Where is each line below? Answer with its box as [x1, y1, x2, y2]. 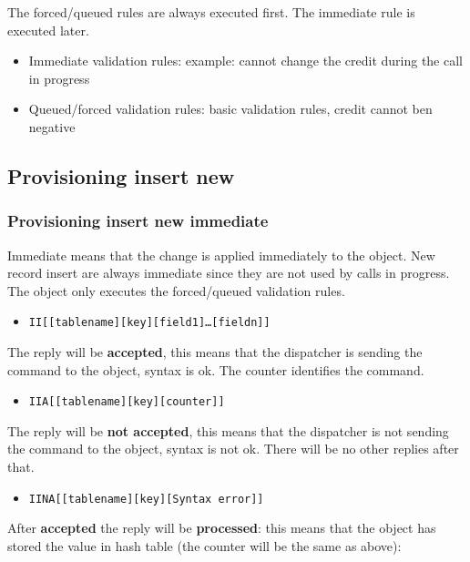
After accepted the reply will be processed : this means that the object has [7, 518, 436, 537]
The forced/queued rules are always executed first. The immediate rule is [7, 3, 415, 21]
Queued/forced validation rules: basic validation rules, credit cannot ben [28, 99, 433, 118]
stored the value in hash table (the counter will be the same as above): [7, 536, 402, 555]
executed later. [7, 20, 89, 39]
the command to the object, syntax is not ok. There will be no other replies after [7, 439, 459, 458]
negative [28, 117, 76, 136]
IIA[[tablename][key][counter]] [28, 395, 225, 409]
